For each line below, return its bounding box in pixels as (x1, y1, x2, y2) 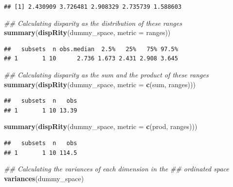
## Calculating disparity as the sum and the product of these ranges (4, 69, 209, 79)
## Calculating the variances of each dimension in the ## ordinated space (4, 164, 229, 174)
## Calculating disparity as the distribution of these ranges (4, 18, 182, 28)
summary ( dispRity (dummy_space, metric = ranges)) (4, 27, 171, 37)
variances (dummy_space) (4, 173, 84, 183)
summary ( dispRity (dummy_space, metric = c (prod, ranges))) (4, 121, 197, 131)
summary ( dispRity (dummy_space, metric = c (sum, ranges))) (4, 79, 196, 89)
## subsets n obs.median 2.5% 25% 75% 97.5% (4, 45, 178, 53)
